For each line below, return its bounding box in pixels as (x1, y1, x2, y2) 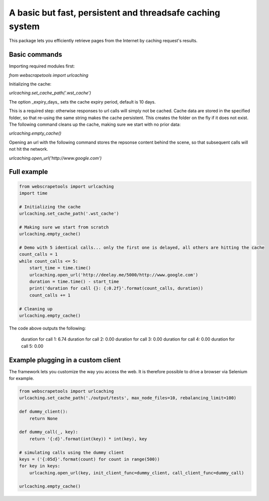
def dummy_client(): (19, 409, 68, 415)
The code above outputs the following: (9, 325, 86, 331)
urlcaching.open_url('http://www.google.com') (9, 155, 102, 161)
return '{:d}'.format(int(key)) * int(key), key (29, 436, 147, 442)
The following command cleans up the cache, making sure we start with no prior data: (9, 121, 181, 127)
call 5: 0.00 (21, 343, 44, 349)
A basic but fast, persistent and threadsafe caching (9, 7, 221, 18)
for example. (9, 376, 34, 381)
